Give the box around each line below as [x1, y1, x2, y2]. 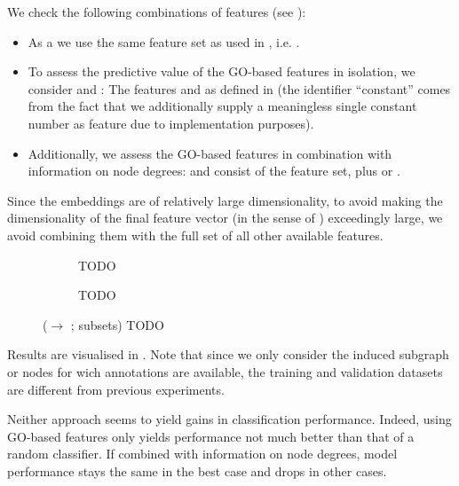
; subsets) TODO [70, 315, 164, 333]
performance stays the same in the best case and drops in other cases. [7, 461, 387, 480]
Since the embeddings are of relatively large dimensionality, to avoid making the [7, 191, 443, 209]
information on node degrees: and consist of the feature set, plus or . [28, 161, 400, 180]
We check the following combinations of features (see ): [7, 3, 306, 20]
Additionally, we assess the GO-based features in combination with [28, 144, 392, 162]
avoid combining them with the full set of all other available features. [7, 225, 384, 244]
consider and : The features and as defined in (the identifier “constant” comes [28, 79, 451, 98]
